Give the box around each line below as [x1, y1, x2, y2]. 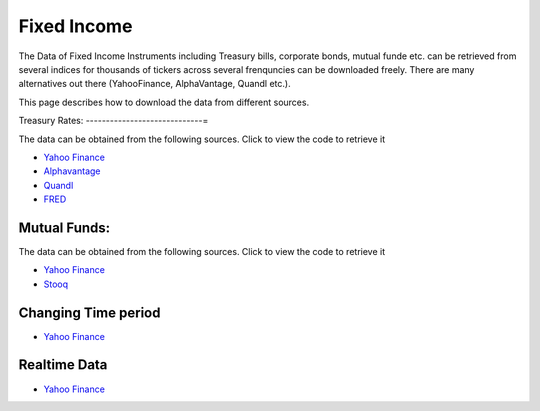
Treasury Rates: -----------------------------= [18, 115, 209, 127]
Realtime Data [18, 356, 108, 374]
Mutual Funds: [18, 219, 111, 236]
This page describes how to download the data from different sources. [18, 96, 310, 108]
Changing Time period [18, 304, 161, 321]
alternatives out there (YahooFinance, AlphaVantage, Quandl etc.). [18, 78, 291, 90]
